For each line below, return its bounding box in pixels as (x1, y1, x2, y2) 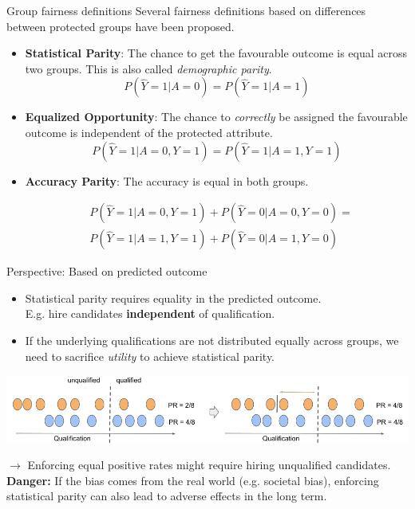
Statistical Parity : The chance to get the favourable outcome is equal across (25, 45, 408, 61)
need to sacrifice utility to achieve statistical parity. (25, 347, 275, 364)
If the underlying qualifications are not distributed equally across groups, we (25, 332, 399, 348)
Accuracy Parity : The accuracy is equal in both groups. (25, 172, 309, 189)
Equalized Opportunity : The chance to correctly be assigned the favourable (25, 108, 408, 125)
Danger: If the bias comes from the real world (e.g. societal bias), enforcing (6, 472, 379, 488)
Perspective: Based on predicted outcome (6, 263, 207, 280)
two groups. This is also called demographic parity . (25, 60, 272, 76)
